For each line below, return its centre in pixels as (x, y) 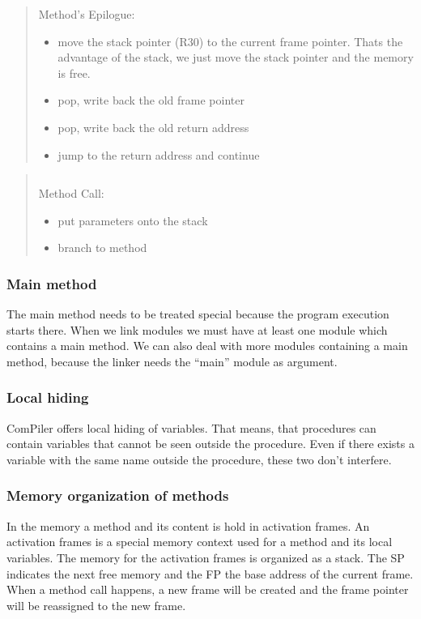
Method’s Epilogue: (87, 14)
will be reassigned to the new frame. (96, 605)
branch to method (102, 248)
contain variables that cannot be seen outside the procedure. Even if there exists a (210, 444)
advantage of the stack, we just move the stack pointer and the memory (236, 57)
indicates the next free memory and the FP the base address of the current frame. (210, 573)
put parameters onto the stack (133, 220)
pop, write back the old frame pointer (151, 100)
